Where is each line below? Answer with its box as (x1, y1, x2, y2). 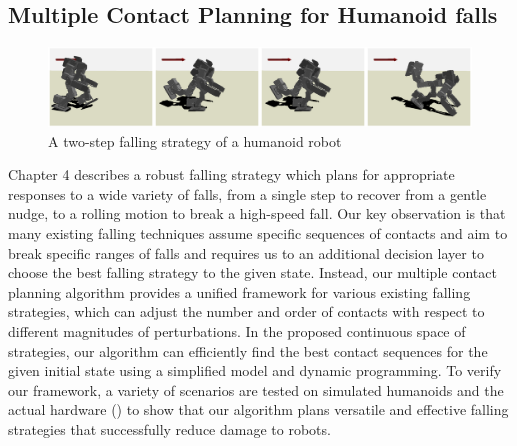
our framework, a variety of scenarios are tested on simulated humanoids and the (8, 379, 504, 400)
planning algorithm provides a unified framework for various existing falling (8, 281, 471, 302)
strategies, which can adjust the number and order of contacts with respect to (8, 301, 485, 322)
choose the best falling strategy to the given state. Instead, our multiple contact (8, 262, 497, 283)
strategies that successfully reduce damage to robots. (8, 419, 331, 440)
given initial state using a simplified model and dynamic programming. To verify (8, 360, 502, 381)
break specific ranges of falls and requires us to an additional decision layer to (8, 242, 484, 263)
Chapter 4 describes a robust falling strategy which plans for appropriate (8, 164, 455, 185)
